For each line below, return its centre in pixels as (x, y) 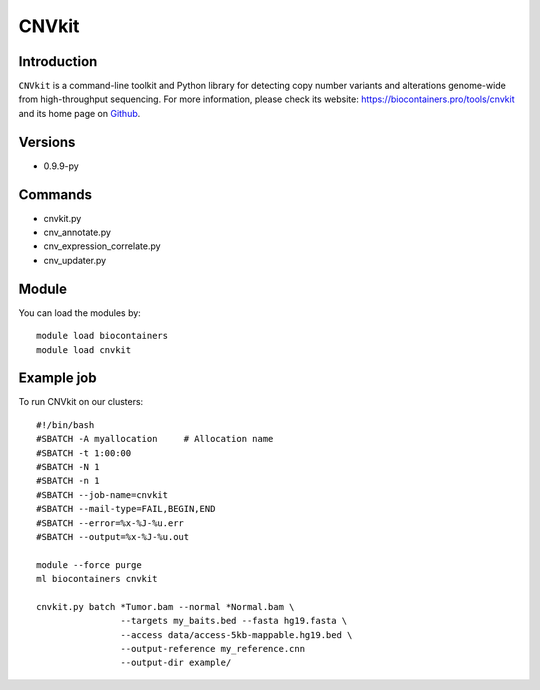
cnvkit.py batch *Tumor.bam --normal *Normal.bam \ (165, 606)
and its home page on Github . (79, 113)
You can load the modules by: (80, 312)
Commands (55, 194)
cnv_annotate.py (77, 232)
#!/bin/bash (65, 424)
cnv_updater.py (75, 260)
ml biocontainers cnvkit (97, 579)
